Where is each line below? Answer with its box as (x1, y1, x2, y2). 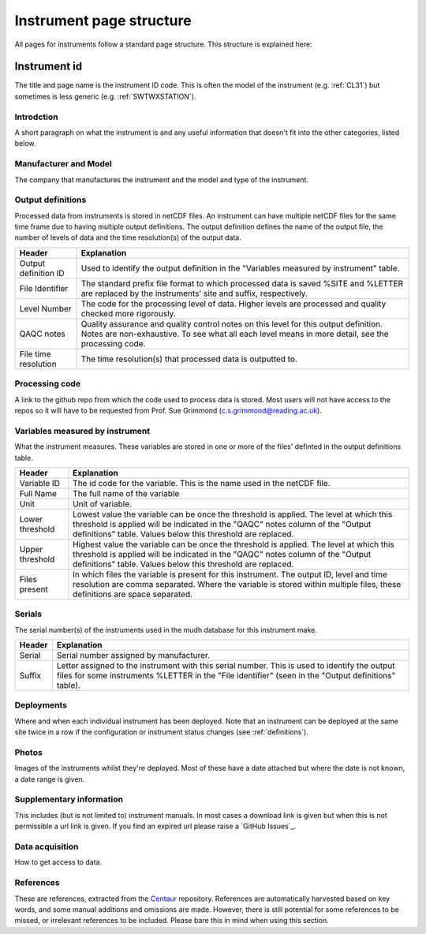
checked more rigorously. (80, 308, 177, 319)
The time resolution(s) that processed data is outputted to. (80, 353, 297, 364)
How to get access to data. (14, 857, 103, 867)
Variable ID (19, 477, 61, 488)
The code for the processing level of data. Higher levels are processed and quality (80, 298, 387, 309)
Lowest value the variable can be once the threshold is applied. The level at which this (72, 509, 393, 520)
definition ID (19, 267, 65, 278)
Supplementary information (14, 794, 124, 805)
